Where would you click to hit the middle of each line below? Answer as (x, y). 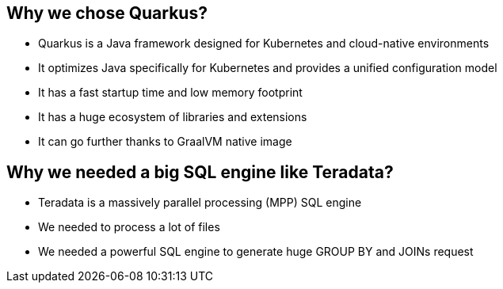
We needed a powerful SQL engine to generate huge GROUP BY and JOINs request (256, 252)
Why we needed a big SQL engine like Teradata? (200, 172)
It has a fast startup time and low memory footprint (170, 93)
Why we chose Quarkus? (107, 13)
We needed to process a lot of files (129, 227)
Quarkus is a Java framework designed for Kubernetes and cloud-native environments (264, 44)
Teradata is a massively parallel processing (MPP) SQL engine (200, 203)
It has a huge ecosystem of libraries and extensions (173, 117)
